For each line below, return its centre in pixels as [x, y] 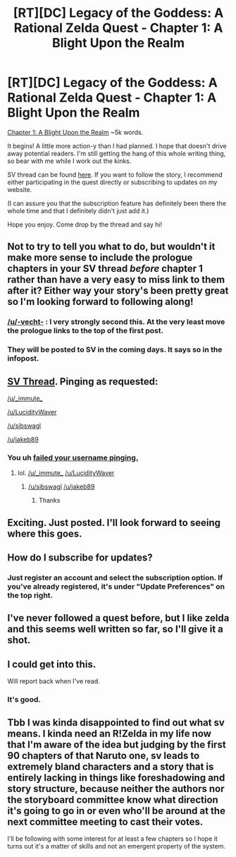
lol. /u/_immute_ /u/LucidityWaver [66, 473]
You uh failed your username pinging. [73, 457]
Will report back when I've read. [54, 681]
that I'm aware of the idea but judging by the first [117, 744]
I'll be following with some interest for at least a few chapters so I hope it [112, 839]
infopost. [23, 359]
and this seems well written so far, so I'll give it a [116, 629]
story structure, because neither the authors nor [116, 789]
